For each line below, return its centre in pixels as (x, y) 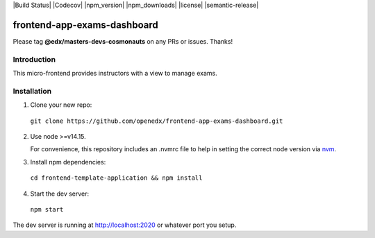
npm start (47, 209)
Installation (32, 91)
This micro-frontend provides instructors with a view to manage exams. (115, 74)
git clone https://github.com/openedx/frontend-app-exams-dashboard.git (157, 121)
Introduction (34, 59)
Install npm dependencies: (68, 162)
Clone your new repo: (61, 105)
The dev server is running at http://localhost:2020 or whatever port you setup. (125, 225)
